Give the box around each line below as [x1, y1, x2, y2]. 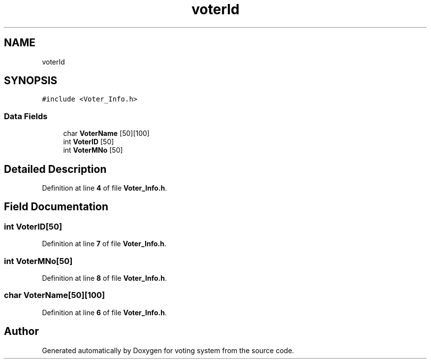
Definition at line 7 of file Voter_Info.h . [42, 239, 166, 248]
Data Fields [4, 111, 48, 121]
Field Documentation [4, 200, 108, 213]
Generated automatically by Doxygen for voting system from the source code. [42, 346, 294, 355]
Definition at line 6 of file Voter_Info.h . [42, 308, 167, 317]
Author [4, 325, 39, 338]
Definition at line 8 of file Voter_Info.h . [42, 274, 167, 282]
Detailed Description [4, 163, 107, 175]
